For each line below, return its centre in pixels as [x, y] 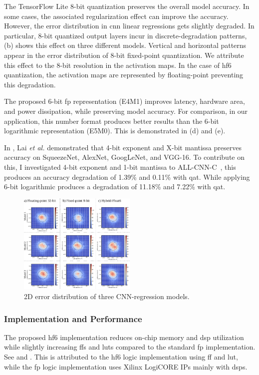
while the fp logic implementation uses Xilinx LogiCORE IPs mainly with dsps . [126, 366]
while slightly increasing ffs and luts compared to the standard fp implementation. [130, 347]
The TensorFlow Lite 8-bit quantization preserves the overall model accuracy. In [127, 6]
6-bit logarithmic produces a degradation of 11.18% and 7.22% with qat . [115, 187]
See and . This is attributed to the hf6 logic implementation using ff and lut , [121, 356]
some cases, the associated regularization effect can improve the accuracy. [116, 16]
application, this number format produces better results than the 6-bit [112, 121]
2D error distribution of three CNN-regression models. [107, 296]
